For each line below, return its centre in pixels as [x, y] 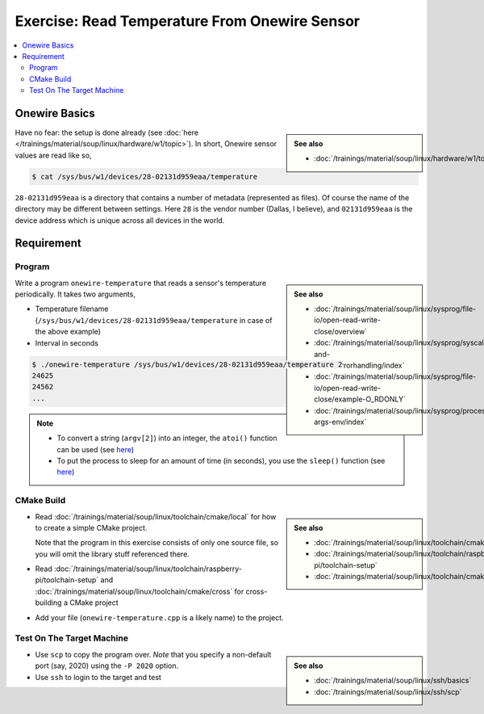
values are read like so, [53, 155]
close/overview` [340, 331]
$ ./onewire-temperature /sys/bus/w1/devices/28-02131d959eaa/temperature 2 [187, 364]
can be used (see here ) [96, 449]
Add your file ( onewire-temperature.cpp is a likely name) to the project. [159, 617]
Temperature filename [72, 309]
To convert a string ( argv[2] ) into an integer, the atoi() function [167, 438]
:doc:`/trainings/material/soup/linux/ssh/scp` [388, 691]
